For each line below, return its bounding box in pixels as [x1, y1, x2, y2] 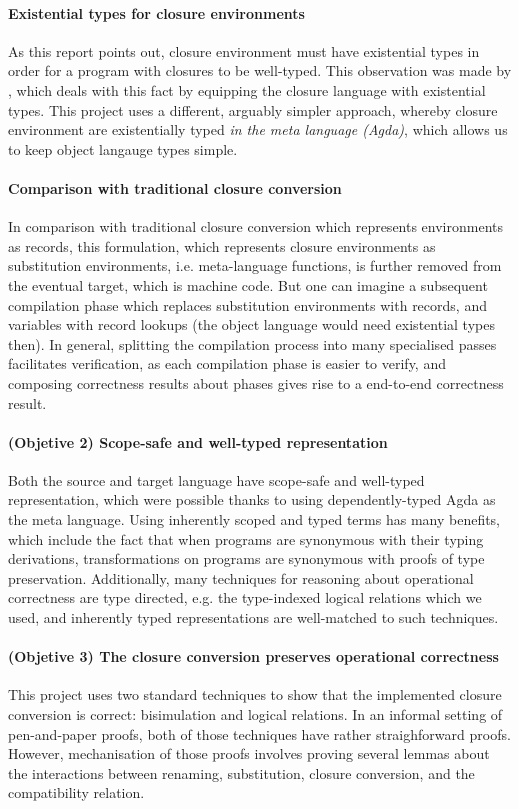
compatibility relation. [8, 782, 145, 803]
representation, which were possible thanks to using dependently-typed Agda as [8, 489, 496, 510]
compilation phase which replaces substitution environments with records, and [8, 294, 487, 315]
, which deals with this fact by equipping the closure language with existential [8, 79, 486, 100]
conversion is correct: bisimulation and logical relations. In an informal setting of [8, 704, 503, 725]
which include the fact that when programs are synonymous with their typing [8, 528, 484, 549]
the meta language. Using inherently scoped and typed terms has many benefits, [8, 509, 501, 530]
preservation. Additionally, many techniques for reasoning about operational [8, 567, 474, 588]
